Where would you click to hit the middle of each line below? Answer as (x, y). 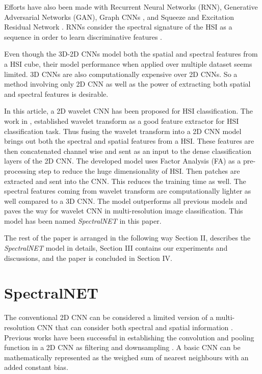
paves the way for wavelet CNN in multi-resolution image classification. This (124, 211)
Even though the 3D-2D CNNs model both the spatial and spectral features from (131, 54)
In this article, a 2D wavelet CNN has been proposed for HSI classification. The (128, 111)
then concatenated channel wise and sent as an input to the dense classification (128, 151)
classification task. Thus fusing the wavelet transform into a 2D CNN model (123, 131)
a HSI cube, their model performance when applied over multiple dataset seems (128, 63)
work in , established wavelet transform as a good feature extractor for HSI (122, 121)
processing (20, 170)
